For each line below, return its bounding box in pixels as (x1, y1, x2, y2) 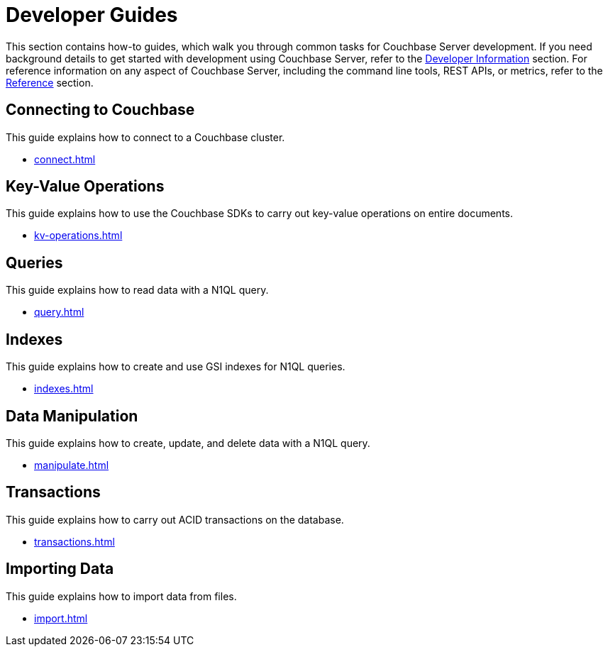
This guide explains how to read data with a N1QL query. (6, 284, 269, 297)
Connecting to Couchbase (6, 101, 195, 119)
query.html (34, 306, 84, 319)
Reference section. (6, 76, 94, 89)
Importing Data (6, 560, 114, 578)
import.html (34, 612, 88, 624)
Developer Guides (6, 3, 178, 27)
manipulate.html (34, 458, 109, 471)
